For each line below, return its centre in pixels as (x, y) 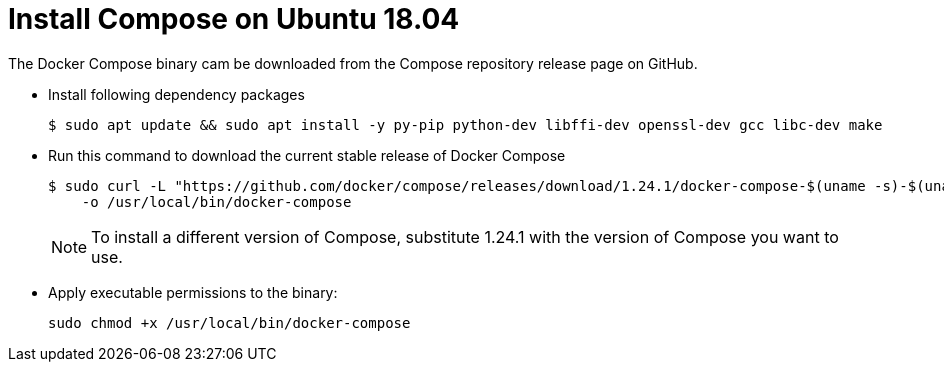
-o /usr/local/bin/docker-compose (216, 201)
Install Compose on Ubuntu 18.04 (234, 19)
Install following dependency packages (176, 94)
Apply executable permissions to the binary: (193, 292)
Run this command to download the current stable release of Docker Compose (307, 155)
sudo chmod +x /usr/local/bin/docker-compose (229, 322)
